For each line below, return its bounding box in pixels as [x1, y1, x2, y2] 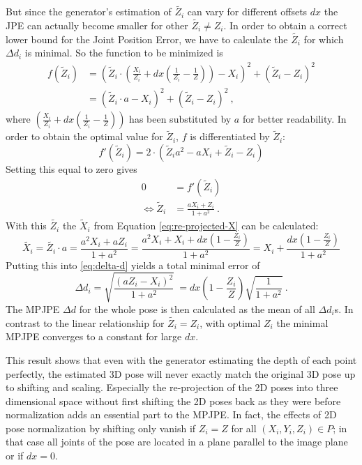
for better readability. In [242, 112, 347, 126]
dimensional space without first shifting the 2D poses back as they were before [6, 393, 341, 408]
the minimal [276, 315, 329, 330]
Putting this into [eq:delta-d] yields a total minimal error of [6, 257, 260, 272]
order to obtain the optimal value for [6, 129, 163, 144]
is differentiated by [190, 129, 270, 144]
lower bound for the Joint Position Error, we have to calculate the [6, 31, 288, 46]
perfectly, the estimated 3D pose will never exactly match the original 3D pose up [6, 366, 356, 381]
